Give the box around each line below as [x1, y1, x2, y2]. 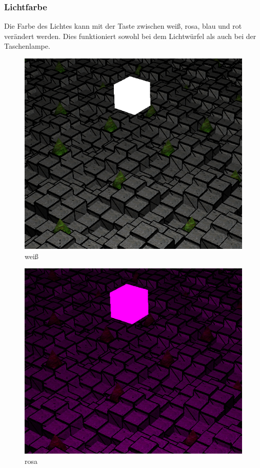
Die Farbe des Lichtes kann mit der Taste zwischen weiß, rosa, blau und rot [4, 21, 242, 31]
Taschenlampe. [4, 41, 50, 51]
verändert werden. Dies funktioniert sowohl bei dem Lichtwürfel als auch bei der [4, 30, 256, 41]
